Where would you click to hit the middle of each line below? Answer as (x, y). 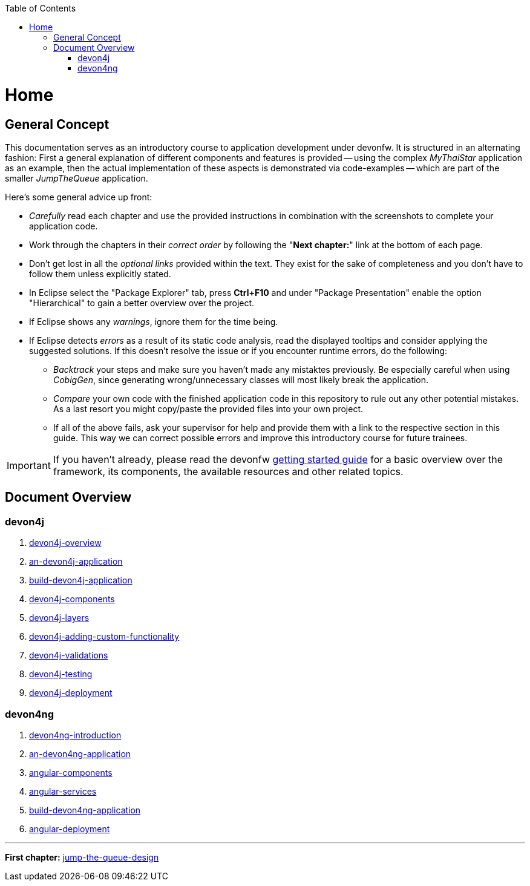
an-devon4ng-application (80, 753)
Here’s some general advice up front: (79, 197)
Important (29, 465)
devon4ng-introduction (75, 735)
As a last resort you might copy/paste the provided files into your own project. (208, 409)
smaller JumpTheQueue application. (77, 178)
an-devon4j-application (76, 562)
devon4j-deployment (71, 693)
